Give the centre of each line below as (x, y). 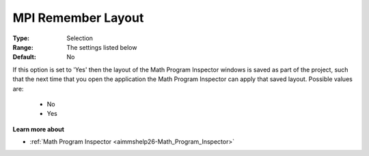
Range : (23, 47)
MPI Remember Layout (78, 18)
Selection (80, 38)
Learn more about (39, 129)
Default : (25, 57)
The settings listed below (102, 47)
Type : (21, 38)
